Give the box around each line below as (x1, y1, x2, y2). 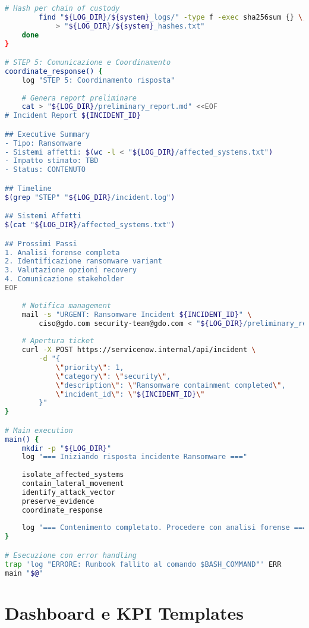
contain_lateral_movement (21, 479, 124, 488)
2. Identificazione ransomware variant (5, 257, 162, 266)
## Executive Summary (5, 130, 90, 139)
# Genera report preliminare (21, 93, 137, 102)
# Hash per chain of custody (5, 4, 120, 12)
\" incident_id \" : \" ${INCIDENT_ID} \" (55, 390, 205, 398)
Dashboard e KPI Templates (5, 600, 244, 624)
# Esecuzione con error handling (5, 551, 137, 560)
